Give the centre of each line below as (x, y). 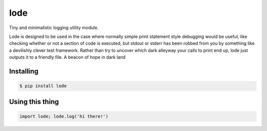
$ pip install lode (43, 86)
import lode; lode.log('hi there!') (64, 116)
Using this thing (34, 102)
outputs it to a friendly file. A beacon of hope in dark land (67, 57)
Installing (24, 71)
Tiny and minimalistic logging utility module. (54, 28)
